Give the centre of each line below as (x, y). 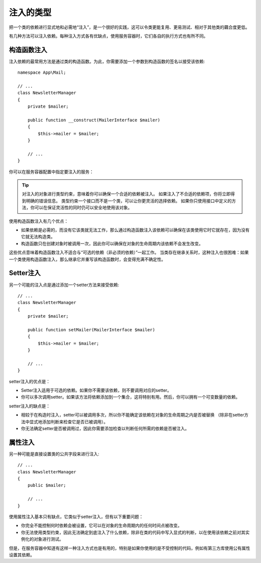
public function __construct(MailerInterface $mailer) (94, 120)
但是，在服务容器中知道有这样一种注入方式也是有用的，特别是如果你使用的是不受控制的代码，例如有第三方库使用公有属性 (130, 548)
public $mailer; (47, 485)
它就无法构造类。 (38, 237)
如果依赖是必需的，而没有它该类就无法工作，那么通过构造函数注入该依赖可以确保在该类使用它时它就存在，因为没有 (135, 230)
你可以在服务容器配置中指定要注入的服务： (51, 172)
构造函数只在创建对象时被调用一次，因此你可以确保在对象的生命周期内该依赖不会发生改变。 (112, 243)
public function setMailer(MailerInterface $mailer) (91, 330)
